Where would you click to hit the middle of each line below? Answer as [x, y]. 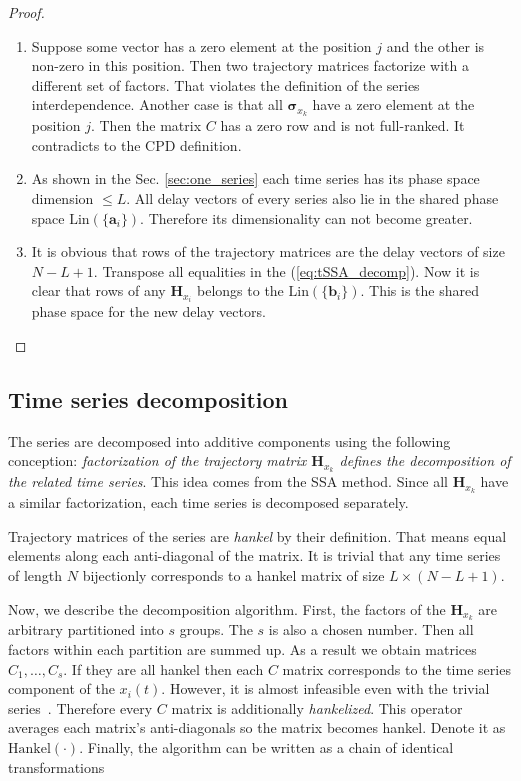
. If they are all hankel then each [163, 668]
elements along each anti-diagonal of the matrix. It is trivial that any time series [254, 555]
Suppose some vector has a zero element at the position [201, 45]
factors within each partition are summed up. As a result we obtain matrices [242, 649]
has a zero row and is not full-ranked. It [342, 125]
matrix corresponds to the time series [396, 668]
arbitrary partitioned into [86, 629]
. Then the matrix [146, 125]
